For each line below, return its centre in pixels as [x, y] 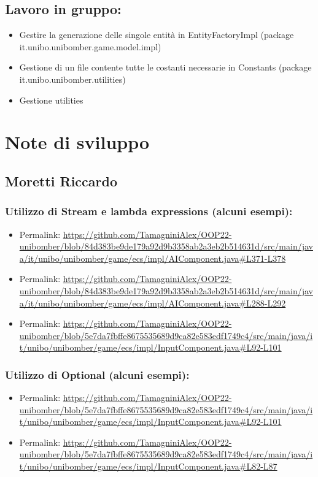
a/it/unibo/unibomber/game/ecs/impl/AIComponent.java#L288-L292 [153, 303]
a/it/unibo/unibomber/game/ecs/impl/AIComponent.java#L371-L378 [153, 258]
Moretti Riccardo [61, 181]
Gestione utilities [51, 100]
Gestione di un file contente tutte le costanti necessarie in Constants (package [165, 67]
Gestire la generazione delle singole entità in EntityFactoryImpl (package [157, 35]
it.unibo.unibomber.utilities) [72, 79]
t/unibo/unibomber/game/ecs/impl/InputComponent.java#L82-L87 [148, 466]
